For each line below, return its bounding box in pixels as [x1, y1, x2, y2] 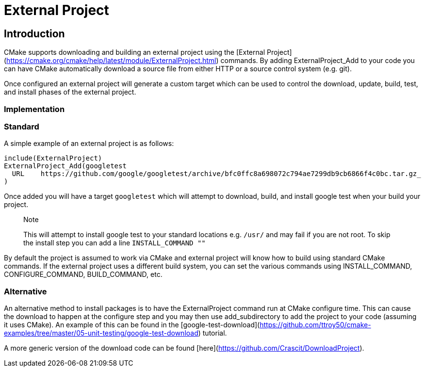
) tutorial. [198, 329, 227, 338]
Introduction [4, 27, 65, 40]
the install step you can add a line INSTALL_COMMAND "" [23, 239, 206, 247]
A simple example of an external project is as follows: [4, 139, 174, 148]
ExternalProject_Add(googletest [4, 162, 127, 170]
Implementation [4, 104, 65, 114]
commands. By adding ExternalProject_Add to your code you [220, 56, 415, 65]
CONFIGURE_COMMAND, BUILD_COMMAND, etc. [4, 270, 163, 279]
